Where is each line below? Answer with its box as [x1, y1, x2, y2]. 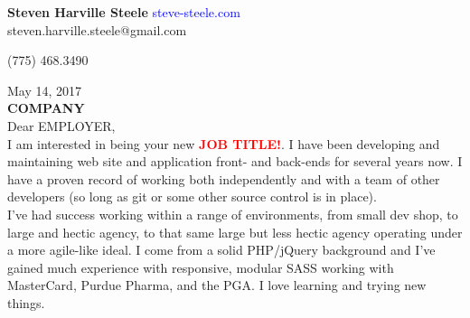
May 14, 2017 [7, 80, 82, 99]
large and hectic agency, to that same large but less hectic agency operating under [7, 222, 463, 241]
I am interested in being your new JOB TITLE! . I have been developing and [7, 134, 440, 153]
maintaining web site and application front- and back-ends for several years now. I [7, 152, 463, 171]
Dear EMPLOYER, [7, 116, 116, 135]
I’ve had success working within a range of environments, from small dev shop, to [7, 204, 458, 223]
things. [7, 293, 45, 312]
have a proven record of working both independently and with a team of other [7, 169, 440, 188]
